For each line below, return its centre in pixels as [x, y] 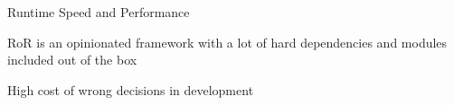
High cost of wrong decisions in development [131, 89]
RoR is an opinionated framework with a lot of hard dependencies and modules [227, 42]
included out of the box [72, 60]
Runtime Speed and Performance [99, 12]
